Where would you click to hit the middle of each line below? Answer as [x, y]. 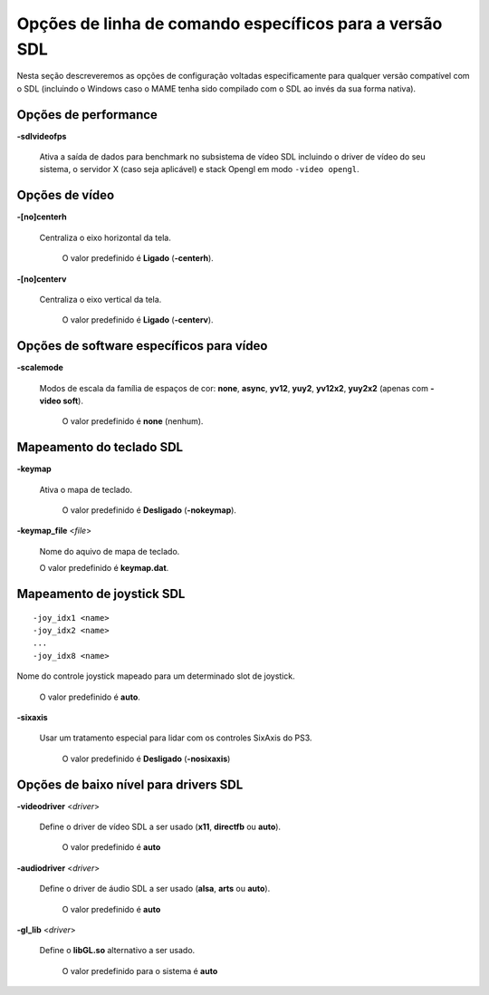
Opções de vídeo [66, 195]
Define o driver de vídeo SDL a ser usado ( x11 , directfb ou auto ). [160, 827]
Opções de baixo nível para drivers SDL [130, 784]
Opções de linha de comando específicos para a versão [230, 24]
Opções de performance [87, 115]
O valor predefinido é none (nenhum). [133, 421]
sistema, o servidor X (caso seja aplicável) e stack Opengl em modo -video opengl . [199, 169]
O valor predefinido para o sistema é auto [140, 971]
